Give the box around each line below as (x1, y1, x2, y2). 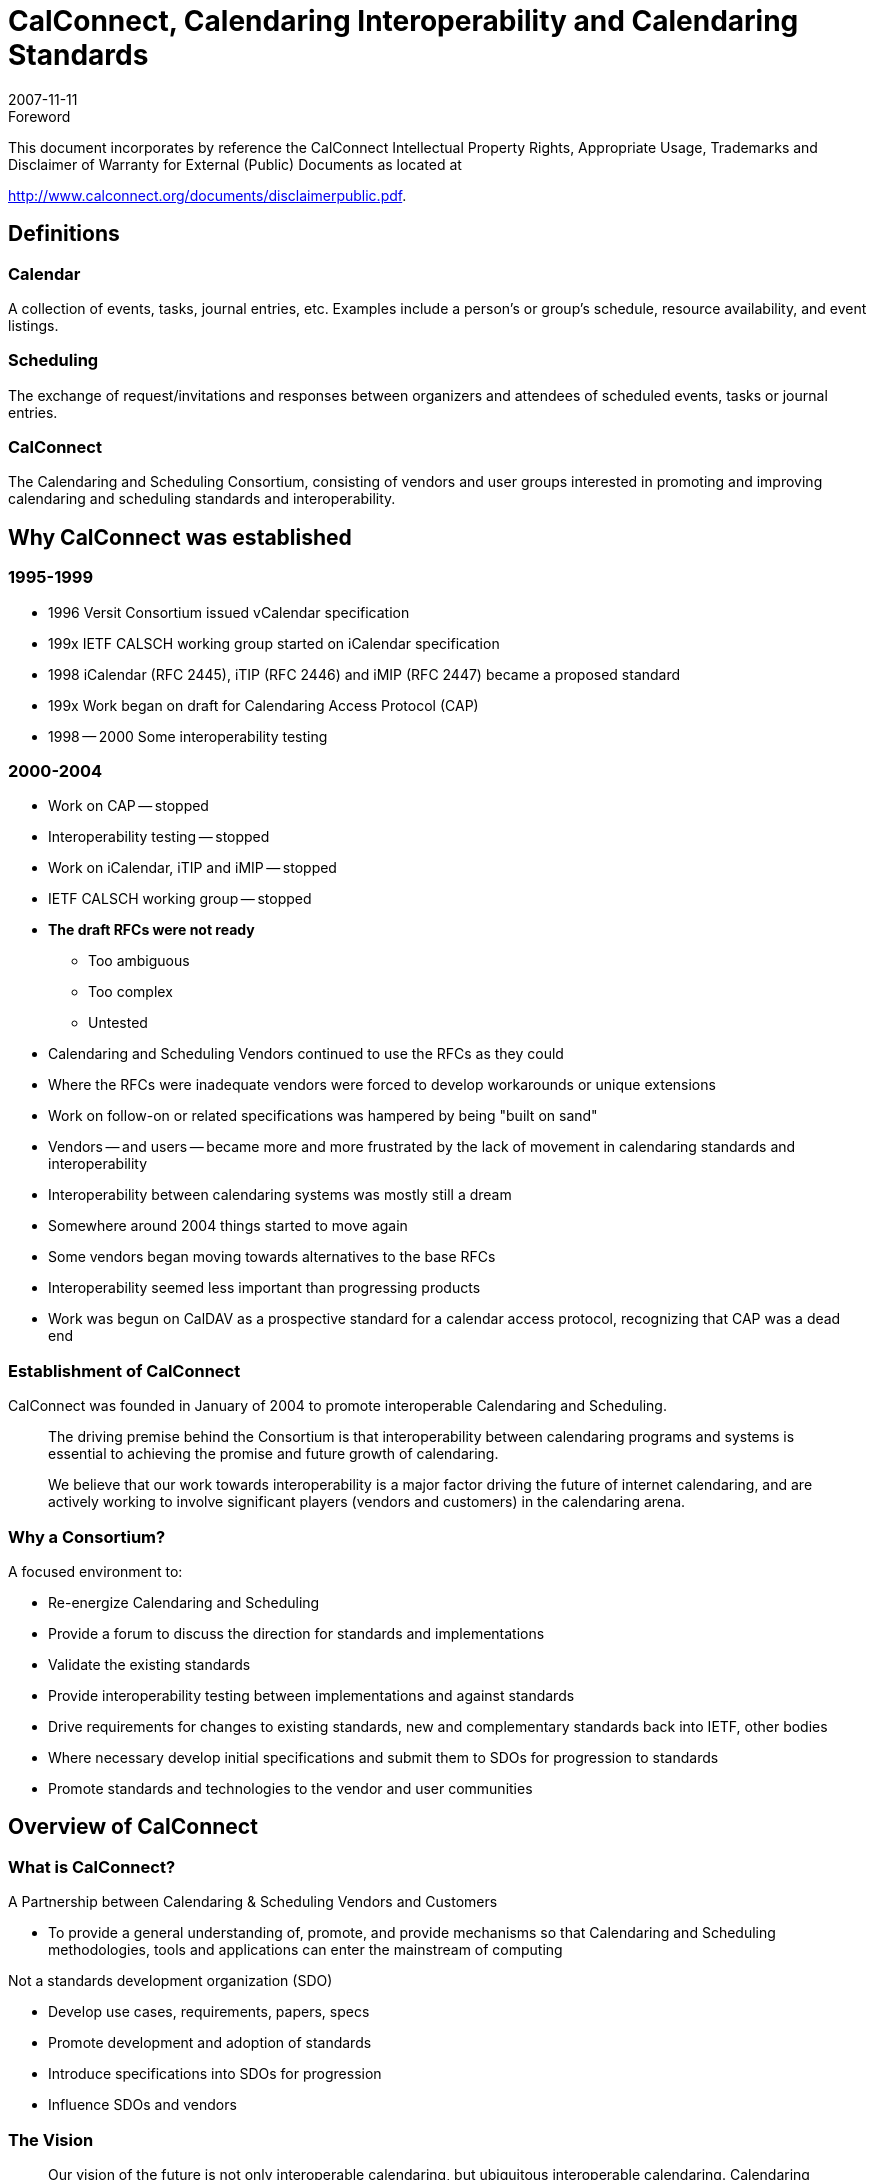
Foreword (8, 107, 71, 125)
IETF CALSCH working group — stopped (48, 890, 312, 908)
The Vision (8, 2129, 94, 2150)
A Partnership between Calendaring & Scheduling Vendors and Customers (8, 1893, 498, 1911)
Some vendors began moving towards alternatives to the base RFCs (48, 1248, 496, 1266)
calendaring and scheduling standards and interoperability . (8, 490, 396, 508)
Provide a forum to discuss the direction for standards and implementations (48, 1624, 545, 1642)
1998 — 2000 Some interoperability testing (48, 727, 328, 745)
